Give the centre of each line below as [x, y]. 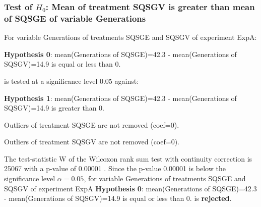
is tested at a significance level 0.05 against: [72, 81]
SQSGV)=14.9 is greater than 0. [54, 108]
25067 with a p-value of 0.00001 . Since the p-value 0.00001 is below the [115, 168]
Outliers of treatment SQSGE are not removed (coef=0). [92, 124]
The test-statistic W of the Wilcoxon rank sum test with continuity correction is [128, 158]
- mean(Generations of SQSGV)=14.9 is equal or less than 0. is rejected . [118, 198]
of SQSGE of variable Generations [75, 18]
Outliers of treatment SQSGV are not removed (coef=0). [92, 142]
